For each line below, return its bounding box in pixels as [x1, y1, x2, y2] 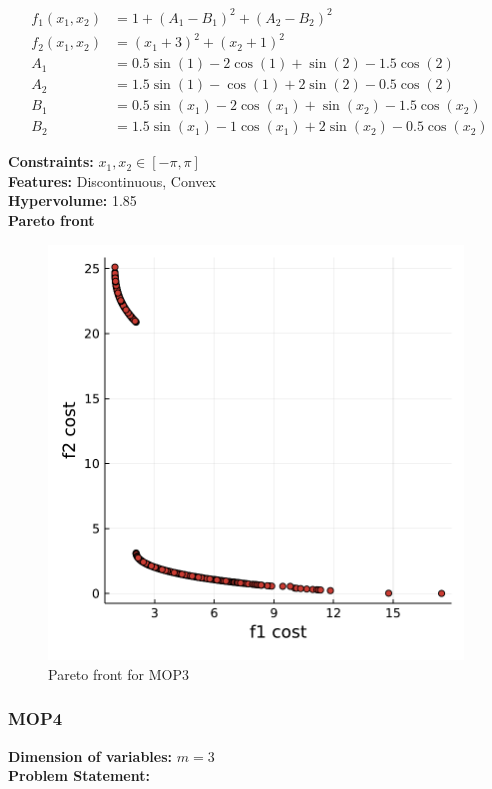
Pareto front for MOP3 [48, 663, 189, 684]
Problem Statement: [8, 765, 150, 786]
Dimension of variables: [8, 745, 173, 766]
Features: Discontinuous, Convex [8, 170, 216, 191]
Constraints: [8, 151, 94, 172]
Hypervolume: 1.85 [8, 190, 137, 211]
